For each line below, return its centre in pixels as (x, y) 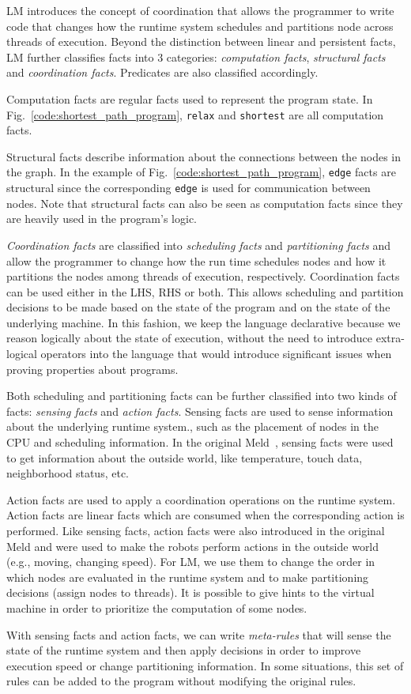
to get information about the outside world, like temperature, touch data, (185, 457)
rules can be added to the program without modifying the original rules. (181, 681)
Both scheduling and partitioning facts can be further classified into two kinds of (202, 396)
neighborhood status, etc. (68, 473)
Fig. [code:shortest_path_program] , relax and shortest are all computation (195, 114)
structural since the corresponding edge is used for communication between (189, 188)
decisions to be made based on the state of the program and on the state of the (198, 307)
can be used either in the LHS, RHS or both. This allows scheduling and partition (205, 291)
